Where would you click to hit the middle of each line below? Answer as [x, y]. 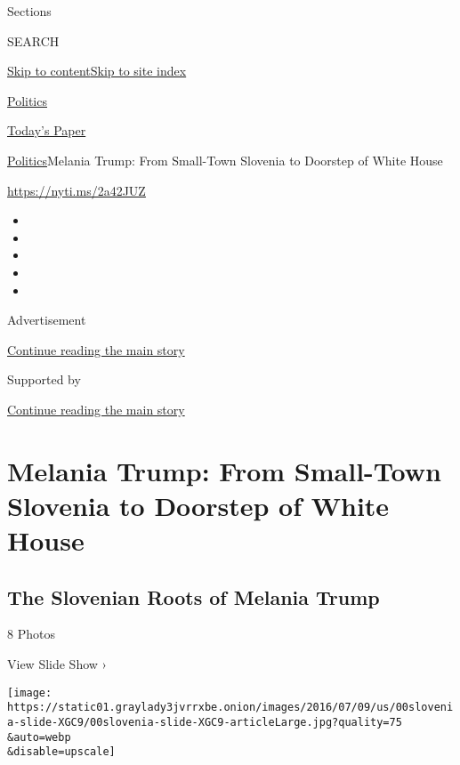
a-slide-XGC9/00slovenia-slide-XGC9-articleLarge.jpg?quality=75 [205, 722]
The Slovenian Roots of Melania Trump [194, 596]
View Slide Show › [57, 664]
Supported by [44, 379]
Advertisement [47, 320]
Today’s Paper [47, 130]
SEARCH [33, 40]
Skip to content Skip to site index [97, 71]
